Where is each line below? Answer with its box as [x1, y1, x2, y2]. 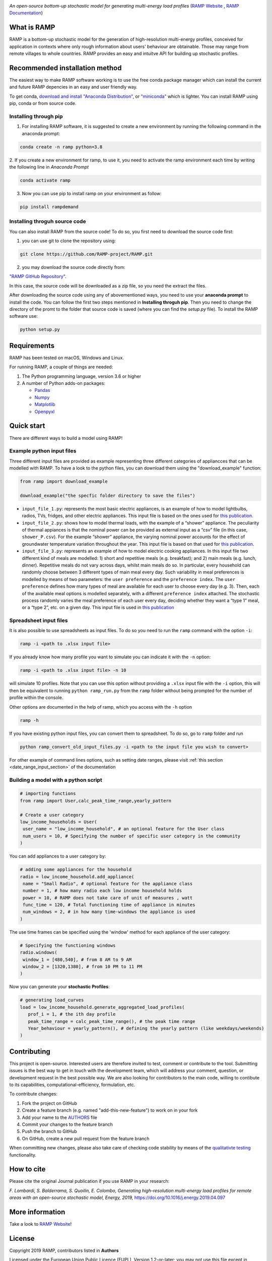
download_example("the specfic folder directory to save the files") [20, 492, 195, 498]
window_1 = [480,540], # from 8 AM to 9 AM [23, 956, 132, 962]
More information [9, 1208, 65, 1217]
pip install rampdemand [20, 204, 79, 209]
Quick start [9, 422, 45, 430]
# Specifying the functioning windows [20, 942, 116, 948]
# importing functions [20, 791, 76, 796]
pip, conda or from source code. [9, 100, 77, 106]
